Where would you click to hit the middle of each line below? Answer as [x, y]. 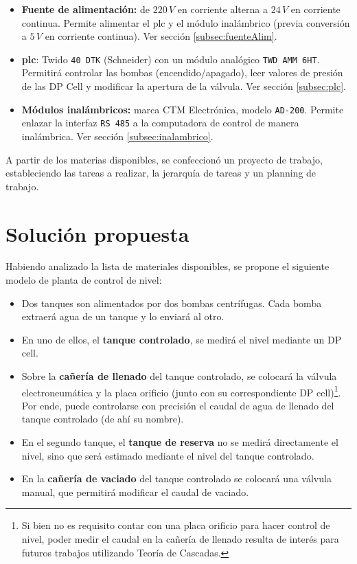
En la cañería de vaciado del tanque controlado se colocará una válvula [176, 478]
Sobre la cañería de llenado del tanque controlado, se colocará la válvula [179, 376]
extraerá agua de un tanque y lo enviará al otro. [123, 316]
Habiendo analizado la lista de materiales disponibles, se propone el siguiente [168, 266]
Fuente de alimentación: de [85, 9]
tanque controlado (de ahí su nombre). [103, 419]
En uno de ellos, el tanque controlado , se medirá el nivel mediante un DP [182, 339]
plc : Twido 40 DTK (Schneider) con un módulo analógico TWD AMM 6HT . [171, 59]
